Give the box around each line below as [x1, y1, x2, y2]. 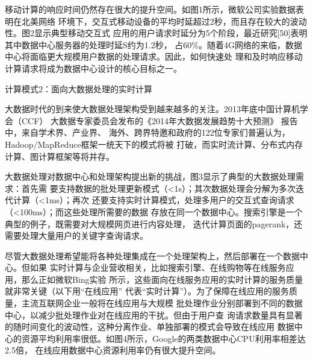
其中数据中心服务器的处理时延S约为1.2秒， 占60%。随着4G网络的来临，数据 [5, 38, 302, 51]
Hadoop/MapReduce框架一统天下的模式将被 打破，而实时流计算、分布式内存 [5, 137, 303, 150]
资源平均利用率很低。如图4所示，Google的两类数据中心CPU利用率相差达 [21, 332, 306, 344]
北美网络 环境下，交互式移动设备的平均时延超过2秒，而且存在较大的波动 [21, 14, 307, 27]
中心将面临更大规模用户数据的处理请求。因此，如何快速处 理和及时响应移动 [5, 50, 303, 63]
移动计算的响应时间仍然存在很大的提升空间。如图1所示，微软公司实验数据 [5, 3, 296, 15]
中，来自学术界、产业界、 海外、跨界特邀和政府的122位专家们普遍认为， [5, 126, 290, 139]
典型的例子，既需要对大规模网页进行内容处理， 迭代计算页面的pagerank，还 [5, 217, 303, 230]
